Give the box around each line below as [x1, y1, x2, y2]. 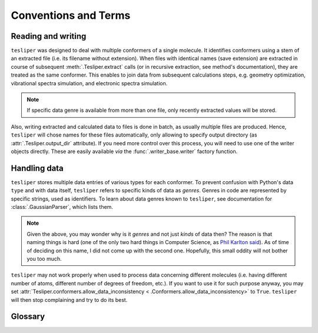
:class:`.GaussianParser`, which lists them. [11, 204, 113, 211]
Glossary [11, 312, 45, 322]
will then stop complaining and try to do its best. [11, 296, 128, 303]
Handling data [11, 163, 64, 173]
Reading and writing [11, 31, 87, 41]
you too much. [26, 255, 62, 262]
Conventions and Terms [11, 9, 131, 22]
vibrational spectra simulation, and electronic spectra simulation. [11, 79, 168, 86]
